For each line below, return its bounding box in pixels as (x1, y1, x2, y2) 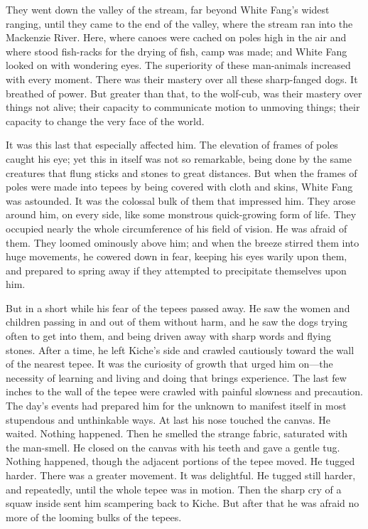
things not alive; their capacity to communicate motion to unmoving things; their (6, 100, 360, 114)
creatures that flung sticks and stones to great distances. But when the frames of (6, 165, 357, 180)
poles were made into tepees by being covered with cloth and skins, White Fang (6, 179, 353, 194)
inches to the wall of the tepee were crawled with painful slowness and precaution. (6, 384, 363, 399)
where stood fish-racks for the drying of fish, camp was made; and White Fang (6, 43, 347, 58)
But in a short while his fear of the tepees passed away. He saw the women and (6, 300, 350, 315)
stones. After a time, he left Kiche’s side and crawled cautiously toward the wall (6, 342, 355, 357)
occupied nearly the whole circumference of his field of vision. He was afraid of (6, 220, 347, 235)
